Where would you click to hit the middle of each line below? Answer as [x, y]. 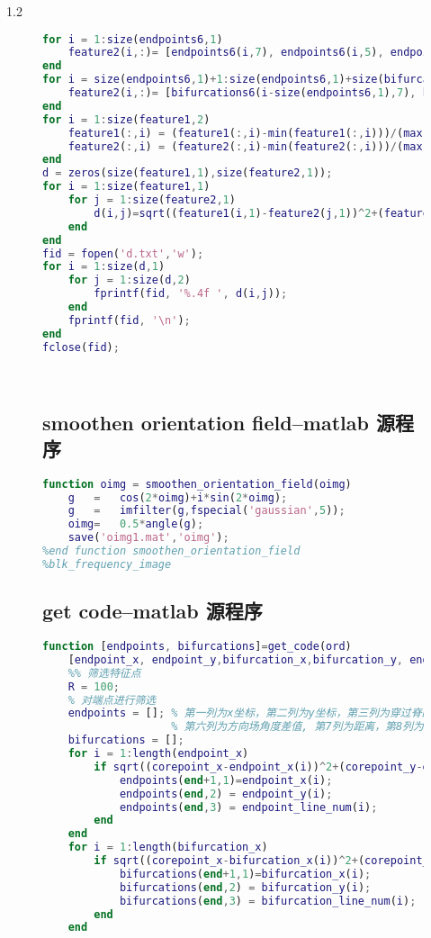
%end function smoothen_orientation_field [171, 551]
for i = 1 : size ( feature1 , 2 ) [126, 119]
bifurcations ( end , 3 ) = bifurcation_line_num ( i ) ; [268, 901]
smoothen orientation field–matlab [206, 422]
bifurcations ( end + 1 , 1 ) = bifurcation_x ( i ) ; [245, 874]
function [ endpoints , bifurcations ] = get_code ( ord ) [197, 647]
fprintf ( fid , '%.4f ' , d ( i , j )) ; [191, 294]
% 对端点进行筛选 [112, 700]
